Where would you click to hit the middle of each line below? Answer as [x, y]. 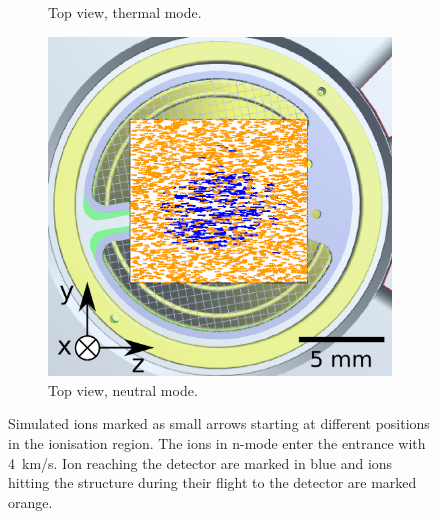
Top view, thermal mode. [125, 12]
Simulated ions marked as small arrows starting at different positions [219, 423]
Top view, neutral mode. [123, 389]
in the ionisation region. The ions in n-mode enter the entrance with [217, 443]
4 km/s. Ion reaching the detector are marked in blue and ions [200, 462]
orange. [30, 501]
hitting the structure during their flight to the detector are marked [212, 482]
